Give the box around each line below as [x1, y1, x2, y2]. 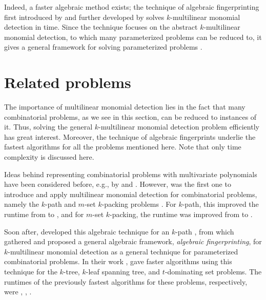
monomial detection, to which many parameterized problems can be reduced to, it [4, 31, 262, 42]
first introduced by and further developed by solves [4, 11, 165, 22]
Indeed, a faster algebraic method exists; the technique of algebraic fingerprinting [4, 2, 259, 12]
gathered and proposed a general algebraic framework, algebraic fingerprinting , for [4, 236, 262, 247]
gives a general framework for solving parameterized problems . [4, 41, 202, 52]
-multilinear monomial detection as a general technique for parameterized [8, 246, 238, 256]
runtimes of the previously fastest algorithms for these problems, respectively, [4, 276, 248, 287]
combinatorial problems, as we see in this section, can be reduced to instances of [4, 111, 257, 122]
